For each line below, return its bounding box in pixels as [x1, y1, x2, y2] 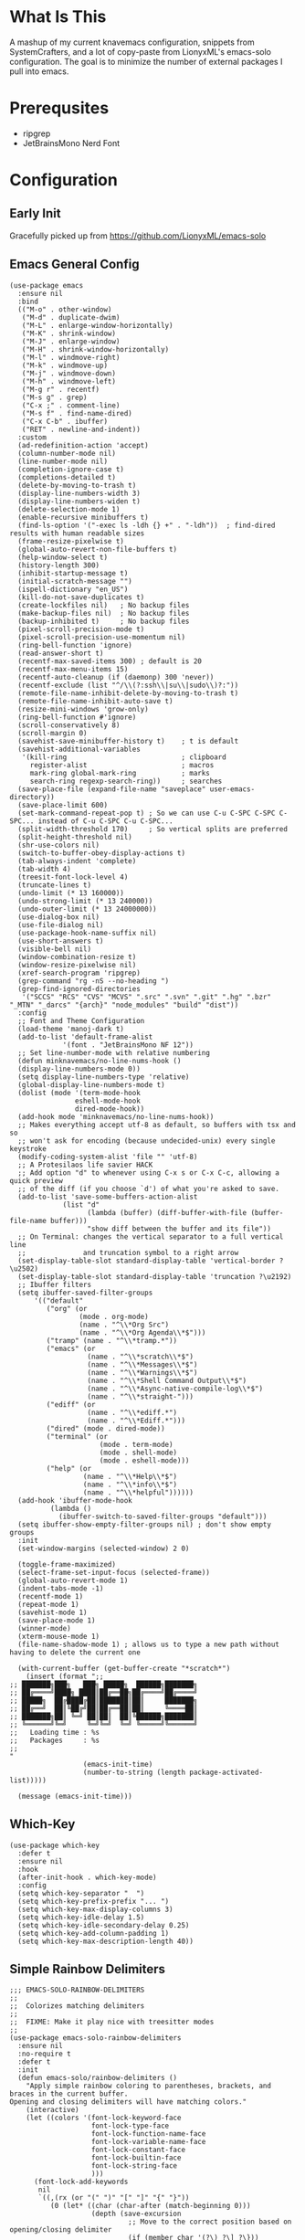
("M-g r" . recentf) [21, 385, 100, 394]
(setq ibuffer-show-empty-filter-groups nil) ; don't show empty [17, 1519, 272, 1529]
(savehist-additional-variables [17, 745, 142, 754]
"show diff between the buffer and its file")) [87, 1224, 272, 1233]
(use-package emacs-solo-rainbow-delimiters [9, 2034, 182, 2043]
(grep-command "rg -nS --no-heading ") [17, 976, 170, 986]
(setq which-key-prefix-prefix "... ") [17, 1897, 170, 1906]
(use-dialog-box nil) [17, 912, 100, 922]
